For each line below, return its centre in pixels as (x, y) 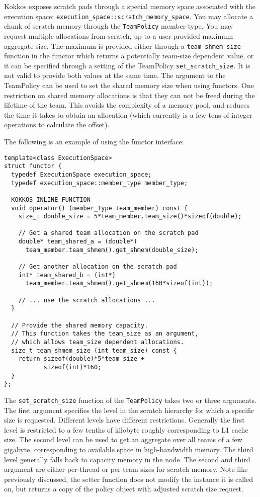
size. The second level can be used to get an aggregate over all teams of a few (123, 439)
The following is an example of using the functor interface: (94, 141)
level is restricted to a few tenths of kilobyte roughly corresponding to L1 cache (126, 429)
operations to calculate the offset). (57, 125)
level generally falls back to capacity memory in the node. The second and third (127, 459)
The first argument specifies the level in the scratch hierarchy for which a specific (129, 410)
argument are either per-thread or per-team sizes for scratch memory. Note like (126, 469)
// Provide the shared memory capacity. (80, 325)
